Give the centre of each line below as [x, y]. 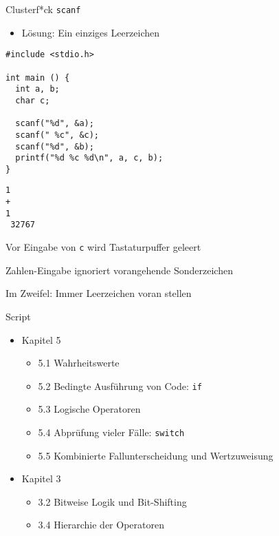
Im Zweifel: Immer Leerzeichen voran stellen [99, 293]
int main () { [38, 78]
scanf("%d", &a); [55, 124]
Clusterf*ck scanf [43, 9]
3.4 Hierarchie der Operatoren [101, 525]
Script [18, 316]
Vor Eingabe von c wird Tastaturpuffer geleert [103, 247]
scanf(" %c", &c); [57, 135]
